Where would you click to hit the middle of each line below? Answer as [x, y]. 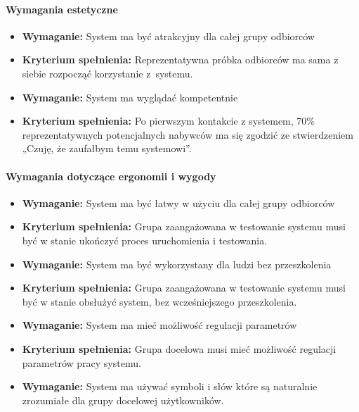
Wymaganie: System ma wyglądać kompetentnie [130, 97]
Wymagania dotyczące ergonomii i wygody [111, 176]
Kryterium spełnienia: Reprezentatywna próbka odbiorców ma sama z [180, 60]
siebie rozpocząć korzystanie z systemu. [107, 73]
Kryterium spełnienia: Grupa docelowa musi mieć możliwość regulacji [179, 348]
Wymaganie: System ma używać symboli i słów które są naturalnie [170, 386]
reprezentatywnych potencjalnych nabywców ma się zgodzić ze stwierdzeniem [188, 134]
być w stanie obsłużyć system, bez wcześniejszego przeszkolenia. [159, 301]
